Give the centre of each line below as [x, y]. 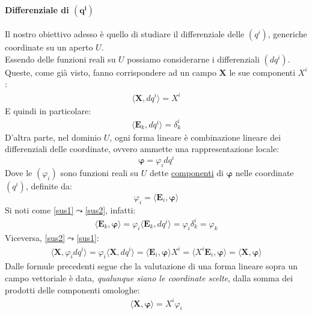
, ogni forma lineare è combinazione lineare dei [195, 137]
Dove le [19, 172]
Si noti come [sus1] [39, 209]
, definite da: [49, 185]
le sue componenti [262, 72]
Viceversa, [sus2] [35, 238]
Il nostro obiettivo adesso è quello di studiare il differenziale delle [125, 34]
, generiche [287, 34]
